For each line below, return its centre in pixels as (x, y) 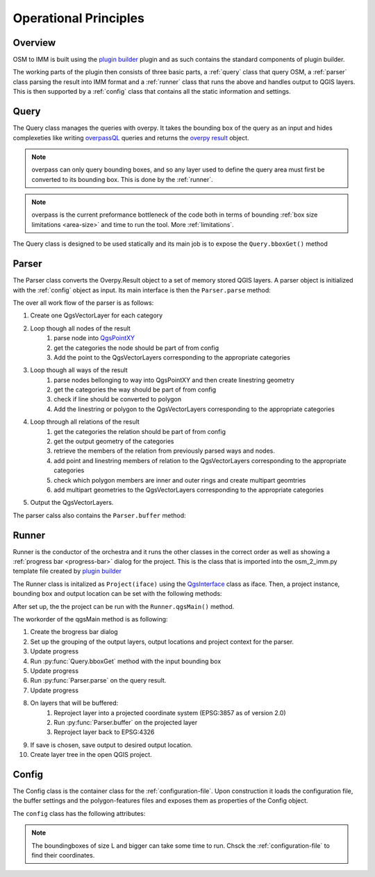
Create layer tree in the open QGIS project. (91, 755)
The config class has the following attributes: (79, 813)
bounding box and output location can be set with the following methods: (117, 594)
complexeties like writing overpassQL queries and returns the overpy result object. (131, 137)
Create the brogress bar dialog (74, 632)
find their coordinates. (63, 855)
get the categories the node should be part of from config (136, 348)
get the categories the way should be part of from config (135, 390)
